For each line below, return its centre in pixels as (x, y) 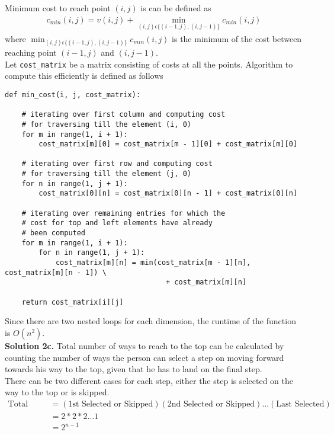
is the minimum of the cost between (237, 38)
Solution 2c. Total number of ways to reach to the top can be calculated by (144, 345)
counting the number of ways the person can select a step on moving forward (144, 357)
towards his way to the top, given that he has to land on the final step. (134, 369)
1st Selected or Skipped (111, 404)
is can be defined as (176, 8)
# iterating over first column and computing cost (123, 115)
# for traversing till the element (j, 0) (106, 174)
